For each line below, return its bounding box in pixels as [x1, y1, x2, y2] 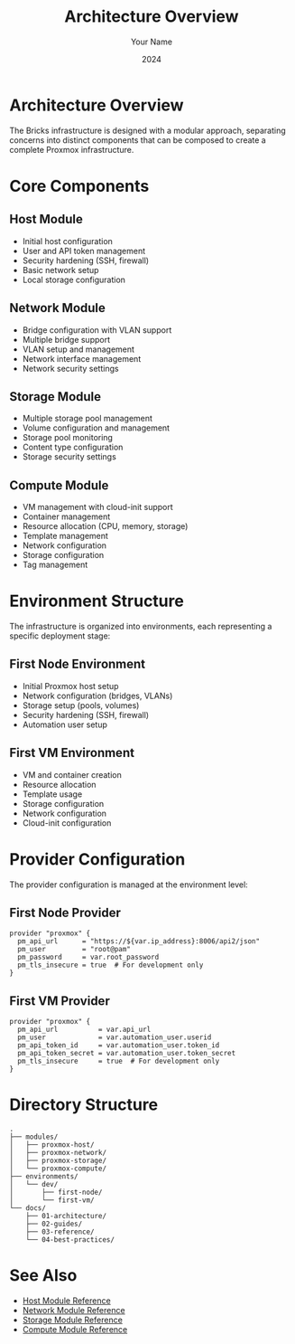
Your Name [130, 36, 173, 47]
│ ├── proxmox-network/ [9, 1149, 106, 1158]
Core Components [9, 175, 150, 196]
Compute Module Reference [22, 1324, 128, 1335]
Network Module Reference [22, 1305, 125, 1316]
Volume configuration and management [22, 422, 170, 433]
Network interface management [22, 353, 142, 364]
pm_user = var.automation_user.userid [17, 1033, 212, 1042]
